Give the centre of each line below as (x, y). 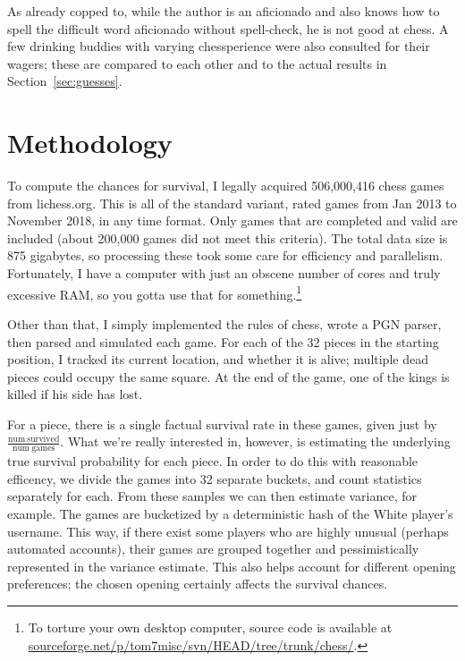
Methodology (90, 143)
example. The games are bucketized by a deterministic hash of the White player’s (230, 514)
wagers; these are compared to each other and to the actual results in (197, 63)
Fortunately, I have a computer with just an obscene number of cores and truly (224, 273)
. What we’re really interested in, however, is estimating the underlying (255, 441)
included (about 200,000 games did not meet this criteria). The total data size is (228, 237)
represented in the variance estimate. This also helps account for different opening (232, 566)
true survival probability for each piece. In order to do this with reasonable (213, 461)
